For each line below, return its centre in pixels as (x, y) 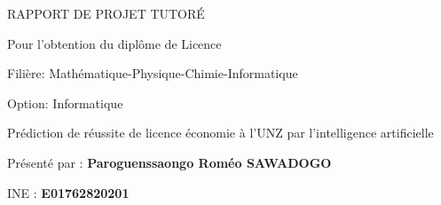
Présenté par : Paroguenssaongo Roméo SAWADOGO (169, 162)
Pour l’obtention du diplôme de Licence (114, 43)
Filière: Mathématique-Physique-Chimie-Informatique (153, 73)
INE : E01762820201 (68, 192)
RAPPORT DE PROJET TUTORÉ (106, 13)
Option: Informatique (65, 102)
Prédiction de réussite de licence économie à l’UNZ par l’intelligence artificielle (220, 133)
